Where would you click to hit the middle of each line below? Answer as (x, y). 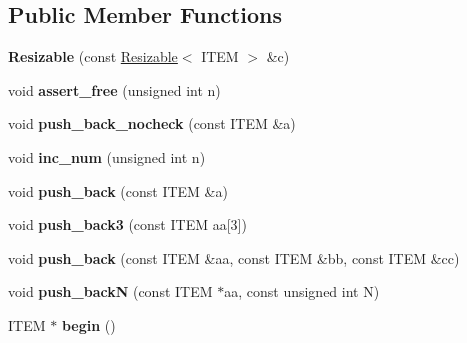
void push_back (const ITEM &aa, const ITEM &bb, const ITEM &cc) (234, 257)
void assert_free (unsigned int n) (114, 89)
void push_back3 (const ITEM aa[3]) (127, 224)
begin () (88, 324)
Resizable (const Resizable (93, 56)
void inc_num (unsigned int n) (107, 156)
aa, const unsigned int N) (302, 291)
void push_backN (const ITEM (110, 291)
